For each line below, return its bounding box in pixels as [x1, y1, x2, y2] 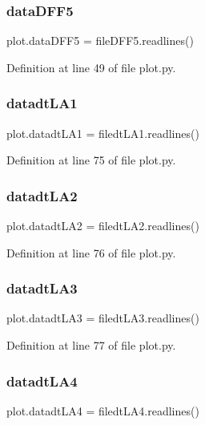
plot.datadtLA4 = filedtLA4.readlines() [6, 402, 199, 419]
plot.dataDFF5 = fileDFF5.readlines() [6, 32, 194, 49]
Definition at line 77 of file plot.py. [6, 337, 176, 354]
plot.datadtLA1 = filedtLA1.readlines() [6, 124, 199, 141]
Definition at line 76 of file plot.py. [6, 244, 176, 261]
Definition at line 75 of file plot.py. [6, 152, 176, 168]
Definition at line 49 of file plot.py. [6, 59, 176, 75]
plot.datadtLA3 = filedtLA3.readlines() [6, 310, 199, 326]
